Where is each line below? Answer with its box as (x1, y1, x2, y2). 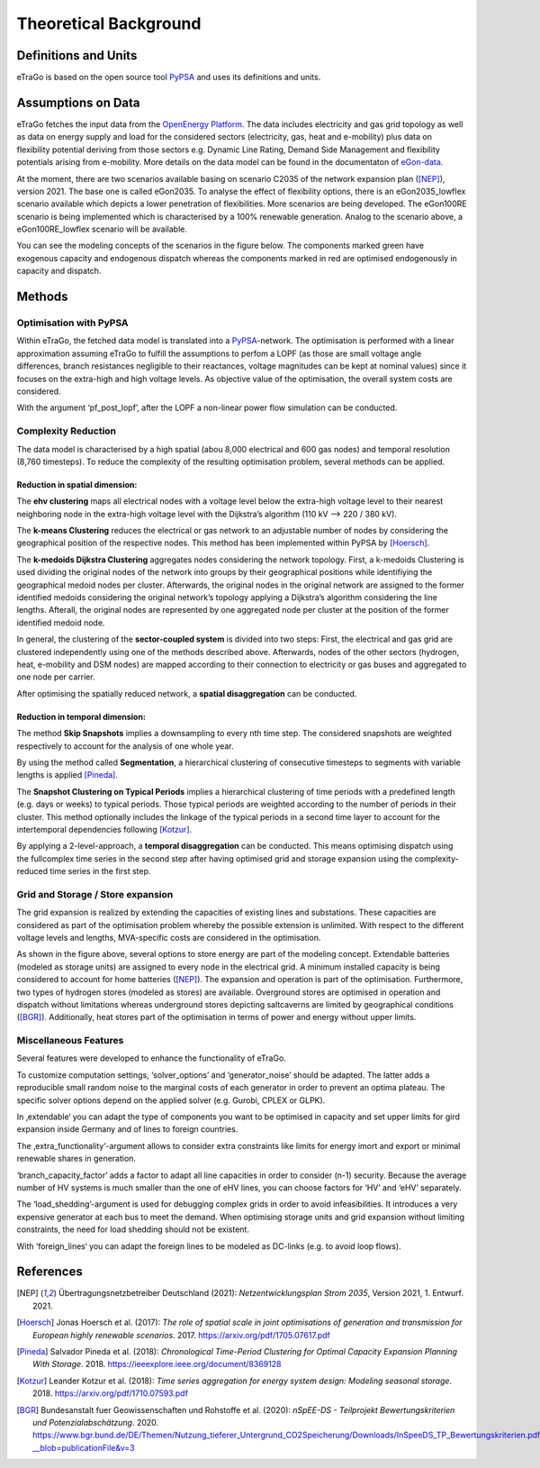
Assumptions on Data (16, 95, 140, 110)
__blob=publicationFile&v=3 (32, 1442, 135, 1453)
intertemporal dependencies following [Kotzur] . (16, 824, 193, 834)
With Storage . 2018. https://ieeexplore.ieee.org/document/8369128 (32, 1359, 282, 1370)
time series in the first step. (49, 866, 151, 877)
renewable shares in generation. (16, 1153, 137, 1164)
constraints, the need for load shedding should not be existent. (16, 1224, 249, 1235)
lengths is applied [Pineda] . (16, 770, 119, 780)
